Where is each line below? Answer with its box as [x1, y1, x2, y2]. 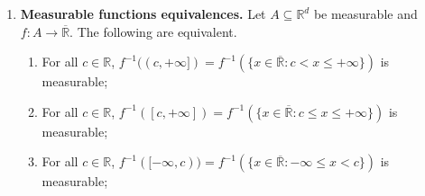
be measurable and [313, 4, 418, 22]
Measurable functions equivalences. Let [20, 4, 266, 22]
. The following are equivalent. [69, 22, 237, 40]
